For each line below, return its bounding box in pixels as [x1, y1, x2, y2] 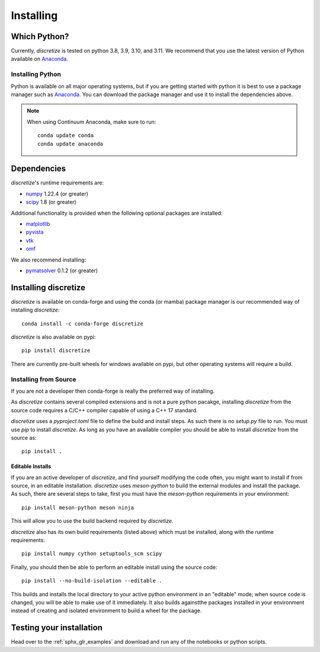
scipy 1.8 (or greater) [25, 199, 77, 206]
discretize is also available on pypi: [11, 333, 96, 341]
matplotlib [25, 220, 50, 228]
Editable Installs [11, 463, 52, 470]
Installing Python [11, 70, 62, 78]
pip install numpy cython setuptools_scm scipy [21, 551, 162, 557]
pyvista [25, 228, 44, 236]
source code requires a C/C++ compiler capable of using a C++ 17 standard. [11, 406, 198, 414]
